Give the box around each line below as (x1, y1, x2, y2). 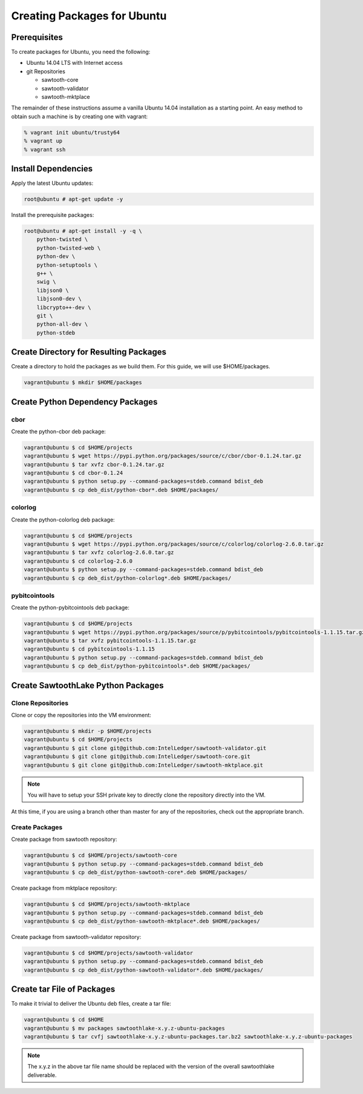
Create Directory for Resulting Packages (11, 347, 166, 357)
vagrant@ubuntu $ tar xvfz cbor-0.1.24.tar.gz (24, 461, 165, 468)
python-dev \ (36, 253, 76, 260)
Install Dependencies (11, 164, 93, 174)
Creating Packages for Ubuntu (11, 9, 167, 22)
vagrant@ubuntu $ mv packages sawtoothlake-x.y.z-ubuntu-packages (24, 1024, 225, 1032)
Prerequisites (11, 32, 63, 42)
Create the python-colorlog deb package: (11, 516, 115, 523)
